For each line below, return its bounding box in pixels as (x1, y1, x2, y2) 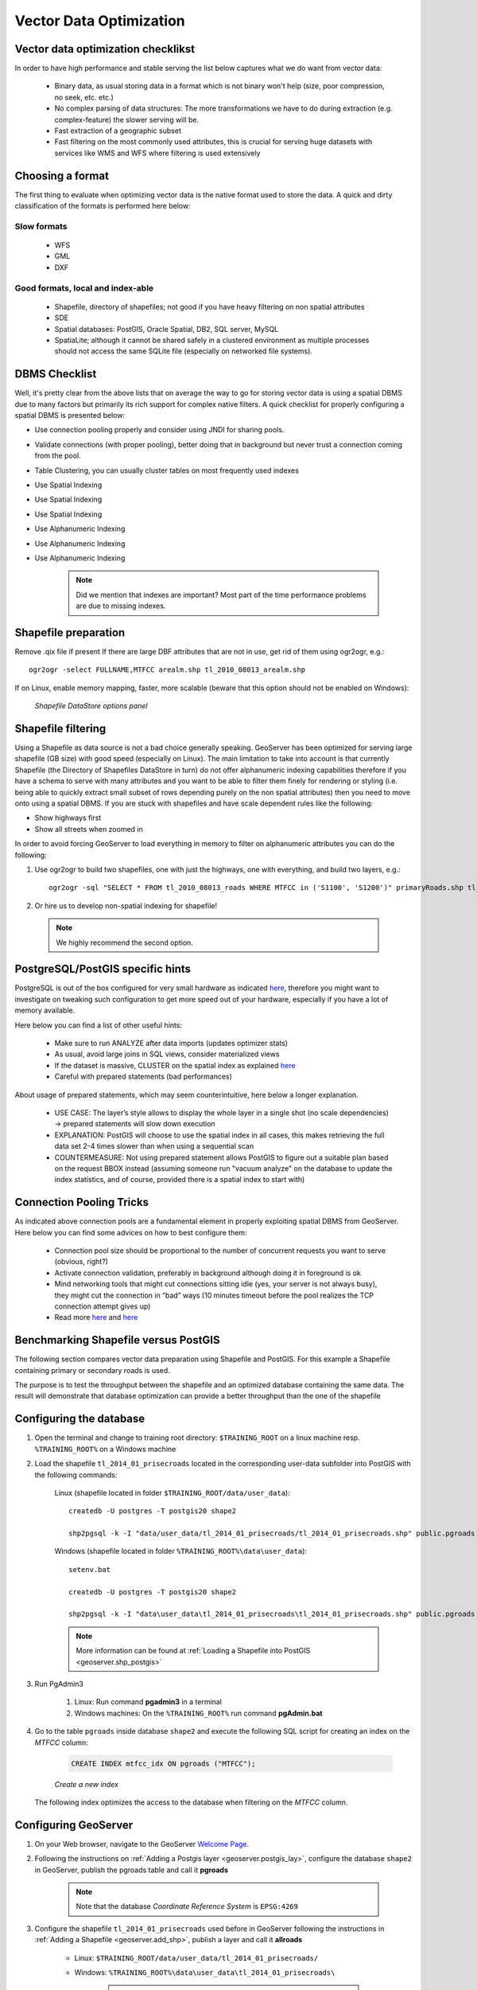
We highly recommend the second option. (56, 938, 194, 947)
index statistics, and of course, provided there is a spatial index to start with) (54, 1175, 305, 1184)
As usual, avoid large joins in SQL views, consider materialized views (54, 1049, 280, 1059)
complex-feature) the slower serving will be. (54, 115, 199, 124)
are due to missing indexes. (76, 601, 166, 611)
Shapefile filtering (14, 722, 107, 736)
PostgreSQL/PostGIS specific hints (14, 962, 191, 976)
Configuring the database (14, 1412, 145, 1426)
